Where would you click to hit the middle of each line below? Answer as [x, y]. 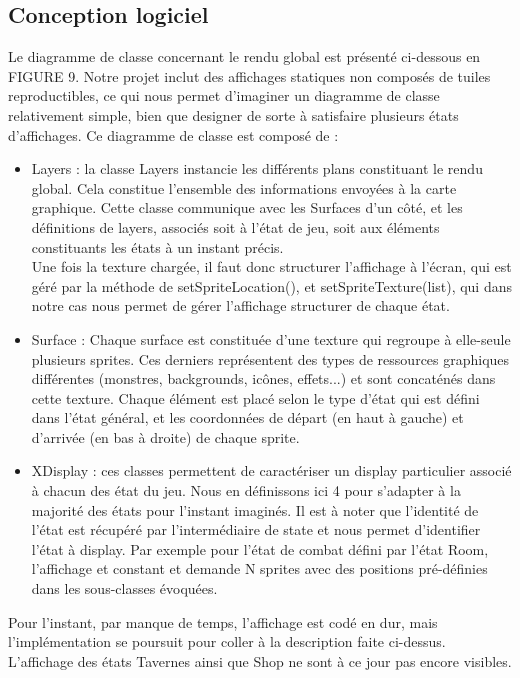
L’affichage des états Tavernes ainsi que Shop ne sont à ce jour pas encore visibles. [260, 660]
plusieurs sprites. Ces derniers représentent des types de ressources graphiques [270, 358]
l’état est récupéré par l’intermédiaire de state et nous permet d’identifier [256, 529]
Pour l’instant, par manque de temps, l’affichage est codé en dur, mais [223, 621]
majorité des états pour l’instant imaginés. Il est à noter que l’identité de [255, 509]
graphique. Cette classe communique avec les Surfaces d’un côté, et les [247, 207]
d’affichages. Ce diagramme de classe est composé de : [173, 134]
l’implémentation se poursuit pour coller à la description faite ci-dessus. [227, 641]
